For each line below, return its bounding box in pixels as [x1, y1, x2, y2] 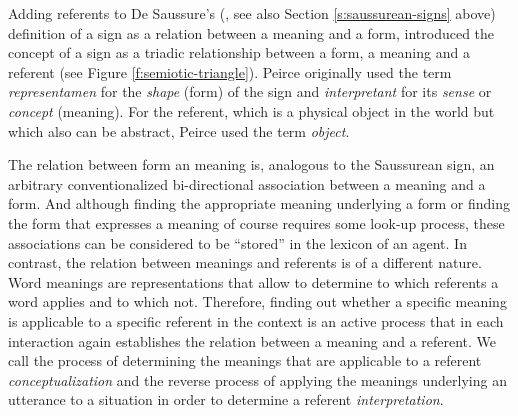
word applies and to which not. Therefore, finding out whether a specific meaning [8, 291, 507, 312]
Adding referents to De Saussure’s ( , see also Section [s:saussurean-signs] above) [8, 3, 496, 23]
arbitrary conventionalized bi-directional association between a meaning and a [8, 173, 486, 194]
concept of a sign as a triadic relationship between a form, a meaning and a [8, 42, 470, 63]
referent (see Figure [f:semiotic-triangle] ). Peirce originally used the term [8, 61, 452, 82]
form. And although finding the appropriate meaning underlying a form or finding [8, 193, 511, 214]
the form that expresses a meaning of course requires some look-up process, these [8, 212, 505, 233]
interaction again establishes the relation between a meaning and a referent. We [8, 330, 497, 351]
